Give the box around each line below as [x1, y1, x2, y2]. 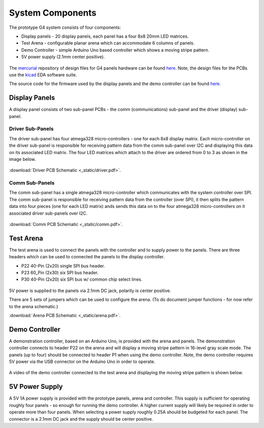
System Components [9, 7, 97, 18]
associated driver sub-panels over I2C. [9, 210, 88, 216]
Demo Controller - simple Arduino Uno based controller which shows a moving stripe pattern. [21, 47, 210, 53]
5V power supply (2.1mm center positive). [21, 54, 105, 60]
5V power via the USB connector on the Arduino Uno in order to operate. [9, 359, 155, 364]
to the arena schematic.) [9, 303, 58, 309]
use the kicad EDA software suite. [9, 71, 77, 78]
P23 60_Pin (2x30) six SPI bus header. [21, 270, 99, 276]
